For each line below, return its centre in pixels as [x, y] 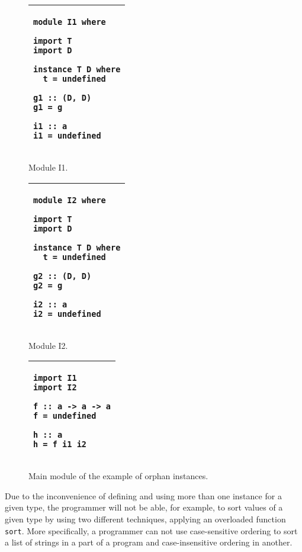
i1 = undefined [67, 136]
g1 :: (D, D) [62, 98]
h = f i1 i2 [60, 445]
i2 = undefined [67, 314]
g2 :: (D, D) [62, 276]
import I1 [55, 378]
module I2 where [70, 200]
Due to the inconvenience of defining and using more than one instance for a [143, 495]
